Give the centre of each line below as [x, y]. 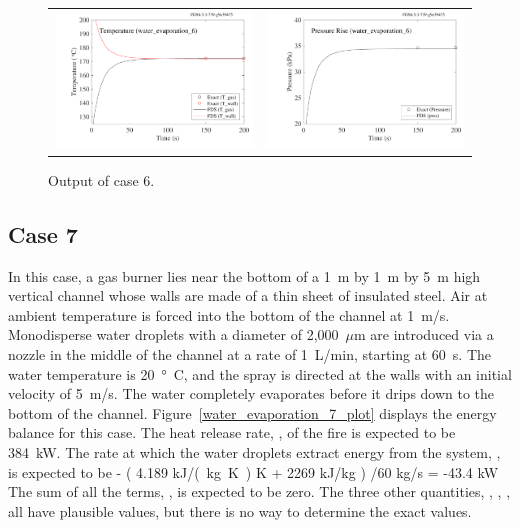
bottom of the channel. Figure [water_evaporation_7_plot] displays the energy [252, 412]
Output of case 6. [101, 179]
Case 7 [43, 233]
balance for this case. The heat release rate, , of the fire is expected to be [232, 432]
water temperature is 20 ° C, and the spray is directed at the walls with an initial [260, 373]
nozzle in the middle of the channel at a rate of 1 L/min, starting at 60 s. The [250, 354]
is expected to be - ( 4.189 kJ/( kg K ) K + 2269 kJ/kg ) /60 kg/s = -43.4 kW [253, 471]
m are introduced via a [424, 334]
